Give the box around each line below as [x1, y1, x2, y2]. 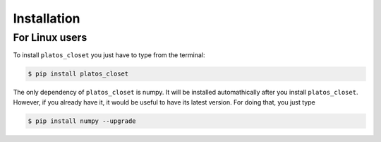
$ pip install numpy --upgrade [28, 117, 137, 125]
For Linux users [13, 31, 87, 44]
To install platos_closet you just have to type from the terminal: [13, 51, 205, 59]
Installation [13, 11, 80, 26]
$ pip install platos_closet [28, 70, 129, 78]
